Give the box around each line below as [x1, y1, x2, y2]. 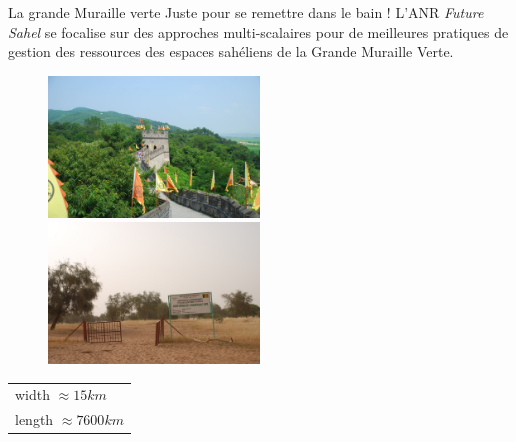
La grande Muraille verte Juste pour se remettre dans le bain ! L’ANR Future [8, 2, 484, 22]
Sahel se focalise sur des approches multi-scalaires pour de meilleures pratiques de [8, 21, 509, 42]
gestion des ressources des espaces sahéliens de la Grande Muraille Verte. [8, 41, 454, 62]
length [15, 409, 54, 430]
